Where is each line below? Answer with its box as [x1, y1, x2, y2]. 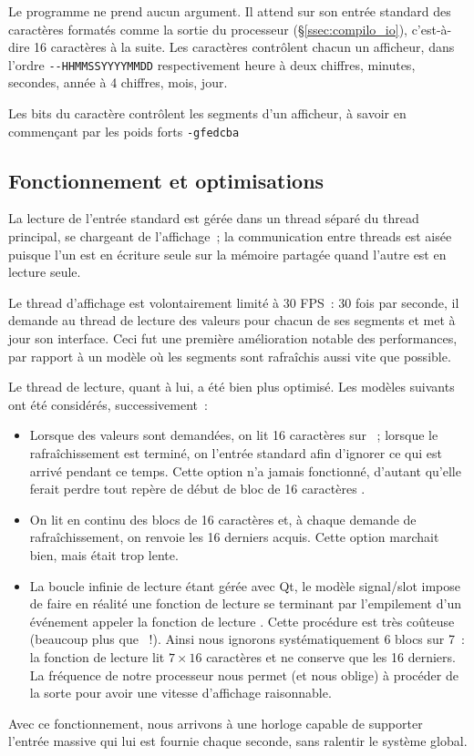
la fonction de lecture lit [29, 647, 165, 666]
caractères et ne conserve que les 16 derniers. [206, 647, 456, 666]
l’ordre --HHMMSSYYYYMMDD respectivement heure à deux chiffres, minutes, [8, 55, 416, 74]
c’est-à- [411, 19, 452, 38]
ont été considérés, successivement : [8, 394, 208, 414]
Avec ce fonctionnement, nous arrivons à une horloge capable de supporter [8, 713, 423, 732]
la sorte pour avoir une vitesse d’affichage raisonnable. [29, 683, 332, 702]
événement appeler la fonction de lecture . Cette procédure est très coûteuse [29, 611, 455, 630]
